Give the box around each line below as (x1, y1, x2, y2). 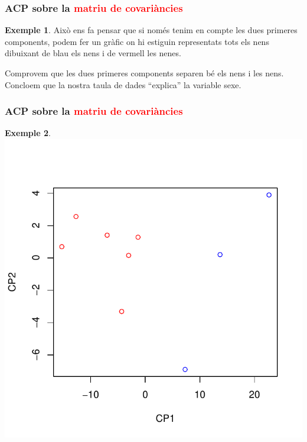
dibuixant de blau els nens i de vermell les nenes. (5, 47, 181, 59)
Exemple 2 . (5, 127, 51, 139)
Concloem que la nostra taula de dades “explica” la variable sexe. (5, 78, 241, 91)
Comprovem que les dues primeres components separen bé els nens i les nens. (5, 67, 284, 79)
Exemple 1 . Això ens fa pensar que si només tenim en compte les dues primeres (5, 24, 298, 36)
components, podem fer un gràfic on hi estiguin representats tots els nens (5, 35, 269, 47)
